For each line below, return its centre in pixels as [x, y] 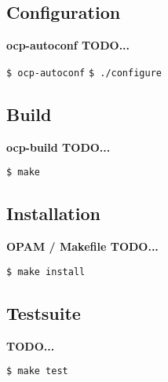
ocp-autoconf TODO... [68, 45]
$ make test [37, 371]
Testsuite [44, 312]
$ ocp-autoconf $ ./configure [84, 73]
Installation [53, 213]
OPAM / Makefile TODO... [82, 246]
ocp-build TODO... [58, 147]
